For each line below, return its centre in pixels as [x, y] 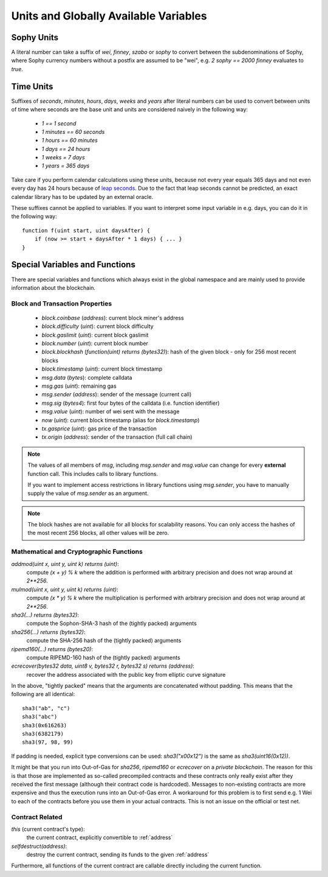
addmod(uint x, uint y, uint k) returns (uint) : [65, 564]
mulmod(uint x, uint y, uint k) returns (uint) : [65, 589]
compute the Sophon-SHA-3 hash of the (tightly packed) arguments [111, 623]
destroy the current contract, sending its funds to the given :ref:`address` [118, 854]
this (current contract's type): [48, 829]
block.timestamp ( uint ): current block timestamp [102, 369]
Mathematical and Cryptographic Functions [77, 552]
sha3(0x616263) [45, 725]
